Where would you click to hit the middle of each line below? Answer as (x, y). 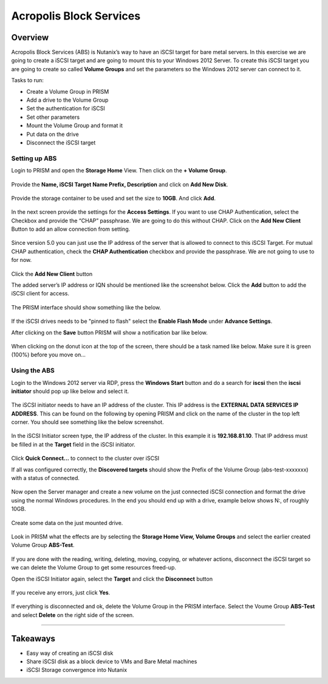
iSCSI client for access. (40, 294)
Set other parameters (53, 117)
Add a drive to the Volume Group (67, 100)
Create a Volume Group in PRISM (68, 91)
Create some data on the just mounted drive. (67, 523)
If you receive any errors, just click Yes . (61, 592)
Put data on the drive (53, 134)
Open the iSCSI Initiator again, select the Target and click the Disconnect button (112, 579)
